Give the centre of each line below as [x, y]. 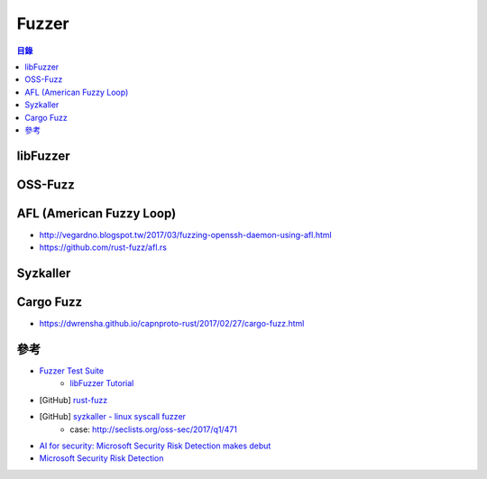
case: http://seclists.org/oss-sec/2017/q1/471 [154, 429]
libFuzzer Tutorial [102, 383]
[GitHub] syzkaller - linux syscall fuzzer [113, 417]
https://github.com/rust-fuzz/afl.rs [103, 247]
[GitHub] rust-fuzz [74, 400]
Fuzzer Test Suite [71, 371]
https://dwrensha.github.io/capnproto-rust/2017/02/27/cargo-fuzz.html [172, 324]
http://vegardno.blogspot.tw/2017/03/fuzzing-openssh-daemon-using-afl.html [186, 235]
